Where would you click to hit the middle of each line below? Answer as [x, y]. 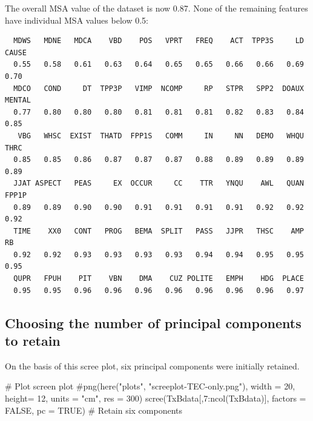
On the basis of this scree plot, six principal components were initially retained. [152, 365]
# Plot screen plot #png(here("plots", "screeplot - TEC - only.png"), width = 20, [150, 386]
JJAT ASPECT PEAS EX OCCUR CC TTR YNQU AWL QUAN [159, 184]
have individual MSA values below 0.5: [77, 20]
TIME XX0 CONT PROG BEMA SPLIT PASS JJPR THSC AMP [159, 231]
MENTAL [18, 100]
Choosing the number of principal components [153, 322]
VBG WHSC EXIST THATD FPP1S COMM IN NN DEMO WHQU [161, 136]
